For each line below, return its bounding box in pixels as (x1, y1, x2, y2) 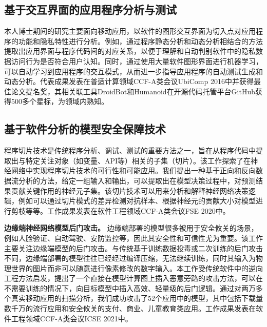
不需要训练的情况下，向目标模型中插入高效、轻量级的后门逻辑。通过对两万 (4, 282, 256, 293)
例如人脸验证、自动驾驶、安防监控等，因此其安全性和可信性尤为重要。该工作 (4, 232, 263, 243)
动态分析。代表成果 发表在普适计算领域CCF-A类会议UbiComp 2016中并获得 (4, 76, 254, 87)
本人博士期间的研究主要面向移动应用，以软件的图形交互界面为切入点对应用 (4, 26, 256, 36)
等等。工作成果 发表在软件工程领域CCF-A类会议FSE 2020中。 (25, 205, 230, 216)
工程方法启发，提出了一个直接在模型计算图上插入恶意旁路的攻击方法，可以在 (4, 273, 263, 283)
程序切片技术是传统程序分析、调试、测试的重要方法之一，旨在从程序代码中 (4, 145, 256, 156)
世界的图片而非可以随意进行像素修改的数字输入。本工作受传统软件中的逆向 (11, 262, 263, 273)
